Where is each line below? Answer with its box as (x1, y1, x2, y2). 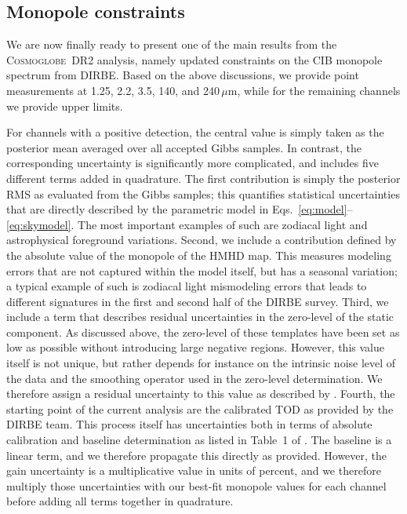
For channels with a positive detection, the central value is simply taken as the (6, 124, 384, 140)
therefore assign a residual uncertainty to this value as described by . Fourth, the (6, 385, 395, 402)
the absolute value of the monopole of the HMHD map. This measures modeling (6, 246, 391, 263)
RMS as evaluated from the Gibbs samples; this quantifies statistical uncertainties (6, 185, 400, 202)
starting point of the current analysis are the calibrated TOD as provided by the (6, 400, 394, 417)
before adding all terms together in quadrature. (6, 493, 234, 509)
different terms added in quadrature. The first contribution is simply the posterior (6, 170, 401, 186)
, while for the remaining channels (237, 82, 401, 98)
